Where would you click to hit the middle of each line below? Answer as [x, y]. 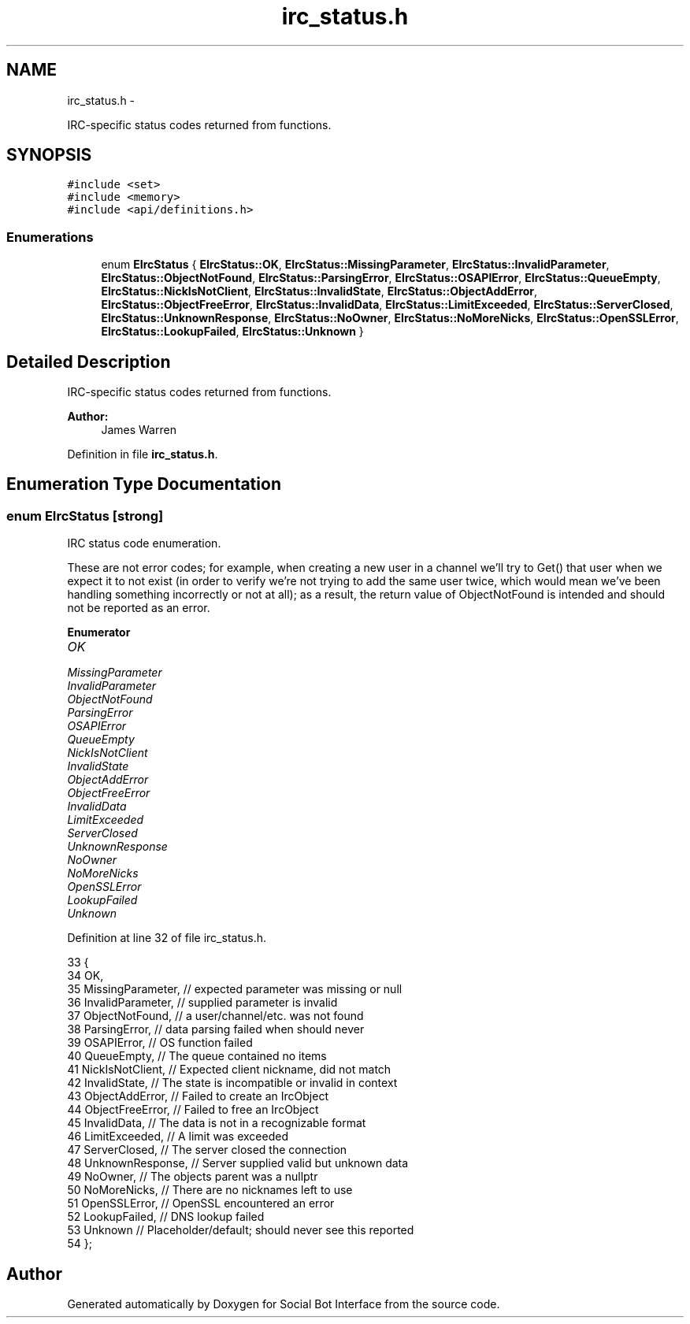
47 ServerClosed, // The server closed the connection [207, 1150]
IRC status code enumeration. [144, 543]
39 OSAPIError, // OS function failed [160, 1043]
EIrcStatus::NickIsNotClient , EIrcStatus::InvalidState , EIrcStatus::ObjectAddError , [319, 291]
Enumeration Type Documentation [144, 484]
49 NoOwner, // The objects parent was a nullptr [193, 1177]
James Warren [139, 430]
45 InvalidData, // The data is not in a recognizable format [217, 1123]
